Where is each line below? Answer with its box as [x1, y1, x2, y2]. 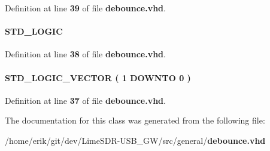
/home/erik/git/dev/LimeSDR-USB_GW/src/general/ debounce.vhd [5, 134, 266, 146]
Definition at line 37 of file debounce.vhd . [5, 94, 166, 106]
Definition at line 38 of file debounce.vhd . [5, 48, 166, 60]
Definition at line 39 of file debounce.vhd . [5, 2, 166, 14]
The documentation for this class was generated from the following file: [5, 114, 265, 127]
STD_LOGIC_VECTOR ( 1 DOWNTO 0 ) [5, 71, 191, 84]
